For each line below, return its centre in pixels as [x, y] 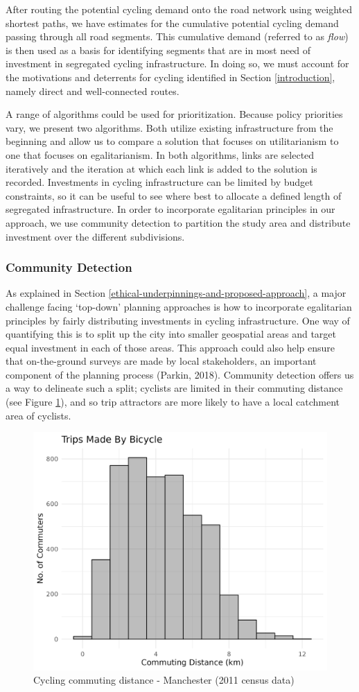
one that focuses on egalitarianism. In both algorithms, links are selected [160, 154]
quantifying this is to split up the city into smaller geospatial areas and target [171, 334]
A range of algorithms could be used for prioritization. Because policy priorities [174, 114]
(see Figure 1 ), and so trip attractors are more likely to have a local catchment [173, 402]
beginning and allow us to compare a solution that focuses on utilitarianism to [172, 141]
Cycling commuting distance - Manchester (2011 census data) [164, 680]
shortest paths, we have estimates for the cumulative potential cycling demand [172, 23]
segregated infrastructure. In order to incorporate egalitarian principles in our [170, 209]
